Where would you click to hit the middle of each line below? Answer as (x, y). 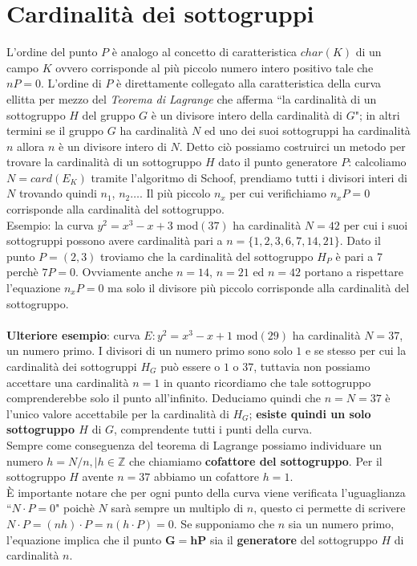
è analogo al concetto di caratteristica (204, 52)
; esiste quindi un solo (310, 413)
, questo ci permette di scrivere (330, 508)
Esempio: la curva (50, 224)
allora (31, 146)
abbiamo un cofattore (206, 476)
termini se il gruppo (55, 130)
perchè (22, 272)
